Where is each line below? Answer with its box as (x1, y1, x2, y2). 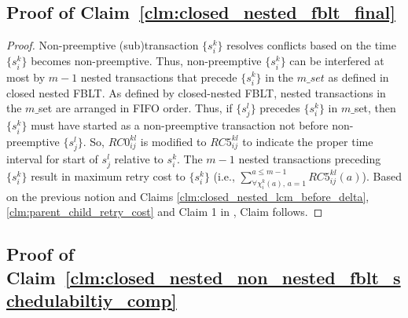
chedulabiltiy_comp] (6, 288, 177, 313)
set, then (354, 100, 396, 116)
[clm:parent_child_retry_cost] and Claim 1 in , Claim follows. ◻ (6, 203, 323, 220)
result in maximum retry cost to (31, 167, 186, 184)
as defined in (328, 68, 389, 85)
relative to (114, 150, 164, 166)
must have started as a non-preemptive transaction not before (31, 117, 329, 133)
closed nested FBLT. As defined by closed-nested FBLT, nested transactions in (6, 84, 386, 101)
